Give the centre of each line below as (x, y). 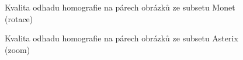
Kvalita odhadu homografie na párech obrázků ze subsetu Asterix (121, 38)
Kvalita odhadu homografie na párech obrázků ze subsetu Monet (120, 7)
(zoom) (18, 49)
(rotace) (19, 18)
